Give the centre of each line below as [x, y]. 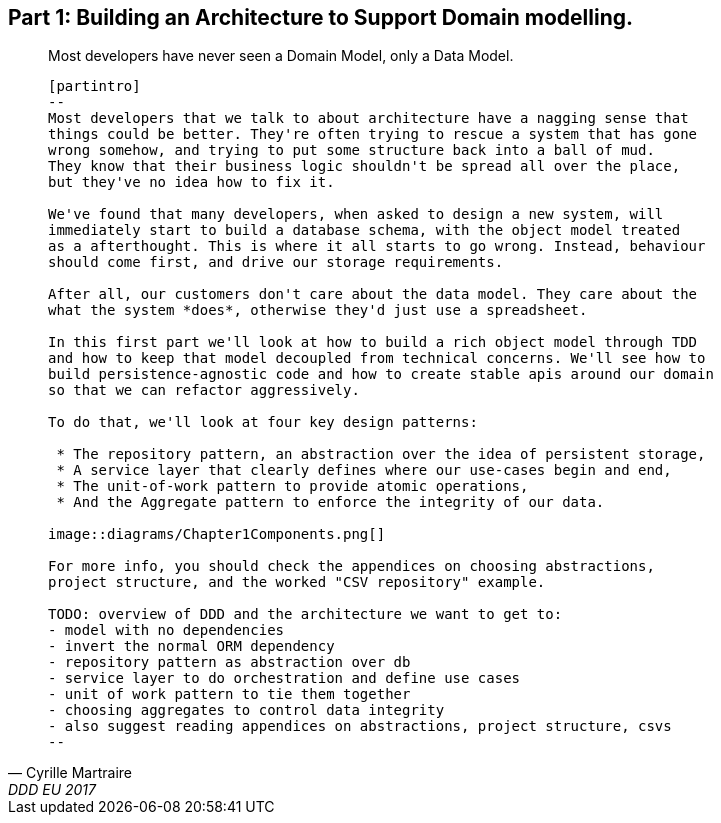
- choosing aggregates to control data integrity [246, 710]
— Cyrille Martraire [70, 773]
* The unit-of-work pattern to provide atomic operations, [292, 486]
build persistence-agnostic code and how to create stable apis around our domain [381, 374]
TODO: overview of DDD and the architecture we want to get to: [305, 614]
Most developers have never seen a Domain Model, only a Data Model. [281, 56]
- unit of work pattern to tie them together [229, 694]
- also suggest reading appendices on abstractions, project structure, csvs [360, 726]
